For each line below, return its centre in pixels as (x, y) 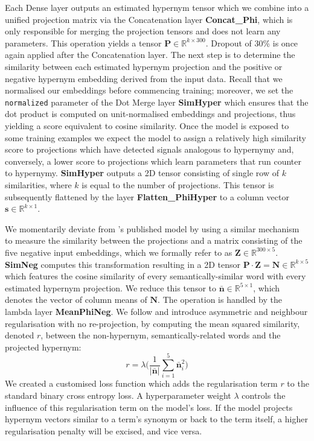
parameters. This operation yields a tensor (83, 43)
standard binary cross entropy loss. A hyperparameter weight (118, 395)
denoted (20, 335)
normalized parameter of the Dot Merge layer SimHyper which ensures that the (157, 102)
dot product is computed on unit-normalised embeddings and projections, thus (150, 114)
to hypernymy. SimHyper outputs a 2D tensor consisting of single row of (142, 173)
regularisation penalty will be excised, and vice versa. (104, 430)
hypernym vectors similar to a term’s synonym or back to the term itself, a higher (156, 419)
